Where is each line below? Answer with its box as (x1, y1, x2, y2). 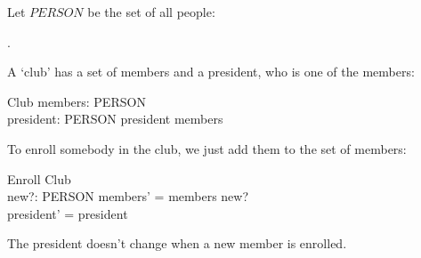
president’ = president (7, 204, 128, 222)
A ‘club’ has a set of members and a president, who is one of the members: (7, 62, 415, 81)
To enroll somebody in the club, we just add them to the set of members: (7, 139, 407, 157)
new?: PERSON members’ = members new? (7, 187, 249, 206)
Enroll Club (7, 169, 71, 188)
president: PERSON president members (7, 109, 223, 128)
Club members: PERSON (7, 92, 146, 110)
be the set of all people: (87, 3, 215, 20)
